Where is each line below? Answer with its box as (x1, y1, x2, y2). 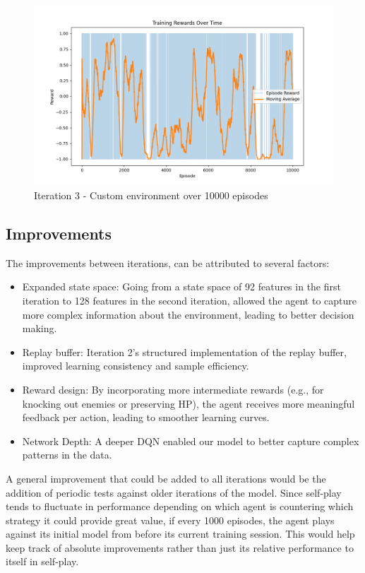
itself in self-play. (6, 554, 79, 569)
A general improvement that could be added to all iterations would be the (6, 471, 326, 485)
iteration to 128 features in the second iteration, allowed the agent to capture (22, 293, 357, 307)
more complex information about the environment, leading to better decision (22, 307, 354, 321)
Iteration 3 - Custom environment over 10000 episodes (34, 187, 268, 202)
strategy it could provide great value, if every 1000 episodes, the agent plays (6, 512, 335, 527)
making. (22, 321, 57, 336)
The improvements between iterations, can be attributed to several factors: (6, 255, 330, 270)
